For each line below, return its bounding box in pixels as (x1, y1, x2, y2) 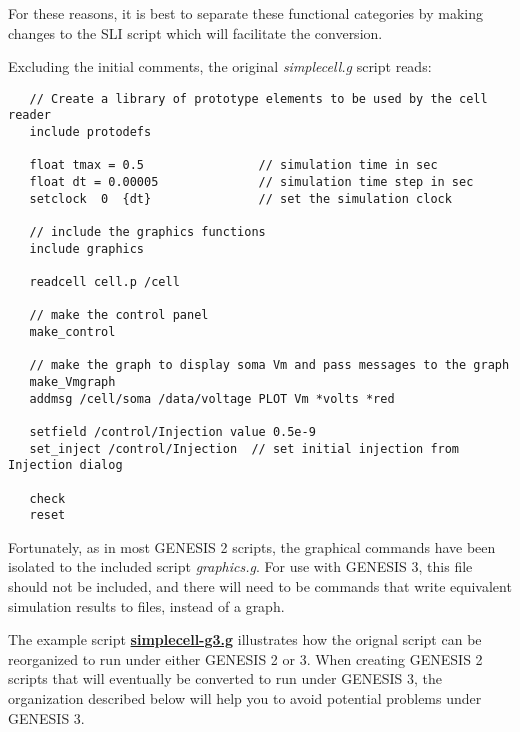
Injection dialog (8, 458, 123, 473)
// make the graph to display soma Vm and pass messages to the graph (29, 358, 510, 373)
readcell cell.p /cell (29, 275, 180, 289)
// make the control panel (29, 308, 209, 323)
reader (8, 108, 51, 123)
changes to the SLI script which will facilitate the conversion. (8, 22, 383, 43)
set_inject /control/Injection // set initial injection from (29, 441, 460, 456)
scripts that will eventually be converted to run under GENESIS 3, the (8, 668, 443, 689)
